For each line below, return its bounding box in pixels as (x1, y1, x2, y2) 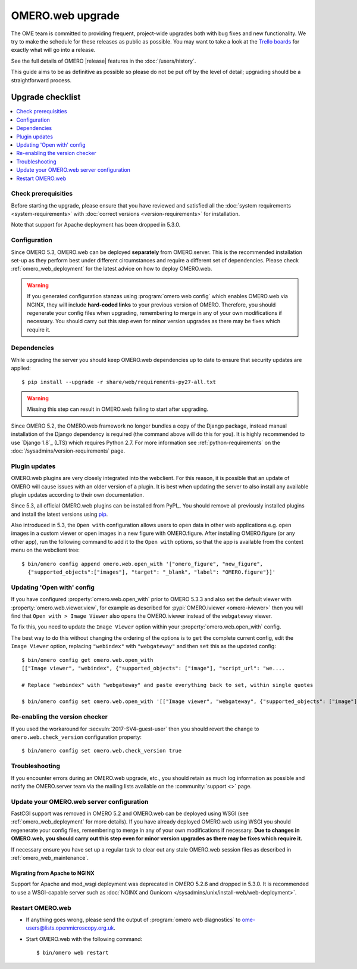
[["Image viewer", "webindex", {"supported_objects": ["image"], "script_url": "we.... (21, 665, 286, 671)
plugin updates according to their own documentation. (11, 491, 145, 498)
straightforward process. (11, 76, 71, 83)
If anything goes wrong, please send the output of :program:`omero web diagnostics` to (26, 916, 241, 923)
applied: (11, 364, 31, 372)
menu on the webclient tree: (11, 546, 80, 554)
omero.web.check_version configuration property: (11, 733, 142, 741)
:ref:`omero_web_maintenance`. (11, 855, 89, 862)
